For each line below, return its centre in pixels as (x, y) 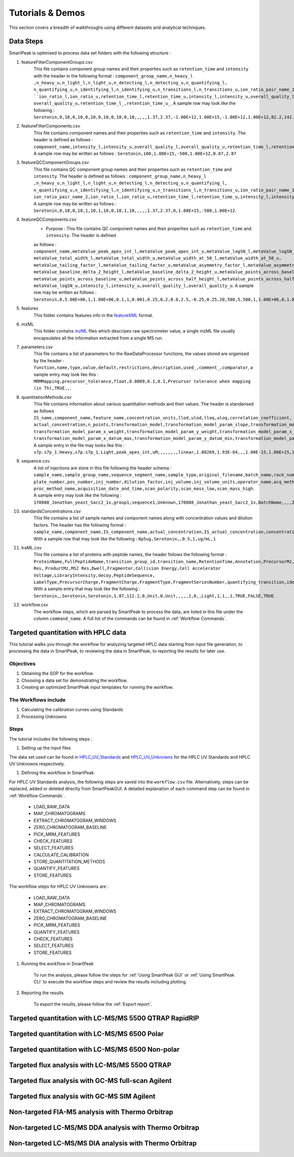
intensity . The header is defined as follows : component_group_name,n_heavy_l (120, 176)
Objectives (22, 664)
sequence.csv (36, 461)
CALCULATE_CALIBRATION (61, 855)
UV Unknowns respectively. (37, 764)
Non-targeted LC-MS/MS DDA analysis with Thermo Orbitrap (104, 1127)
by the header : (49, 360)
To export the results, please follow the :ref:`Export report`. (93, 1004)
